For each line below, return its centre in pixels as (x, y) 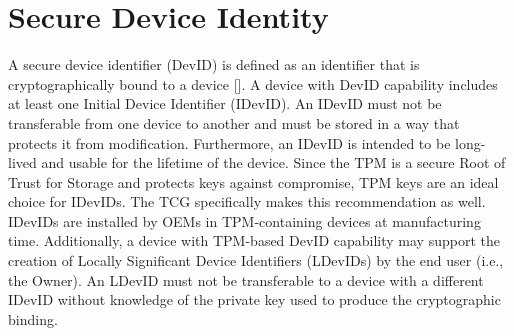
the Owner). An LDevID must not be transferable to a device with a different (246, 279)
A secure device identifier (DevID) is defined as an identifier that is (214, 64)
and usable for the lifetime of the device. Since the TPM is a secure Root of (273, 162)
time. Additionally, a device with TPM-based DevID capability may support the (254, 240)
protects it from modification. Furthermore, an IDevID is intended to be (229, 142)
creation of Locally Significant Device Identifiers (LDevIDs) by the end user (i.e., (256, 260)
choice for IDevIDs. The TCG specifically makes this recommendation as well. (247, 201)
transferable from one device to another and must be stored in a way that (234, 122)
